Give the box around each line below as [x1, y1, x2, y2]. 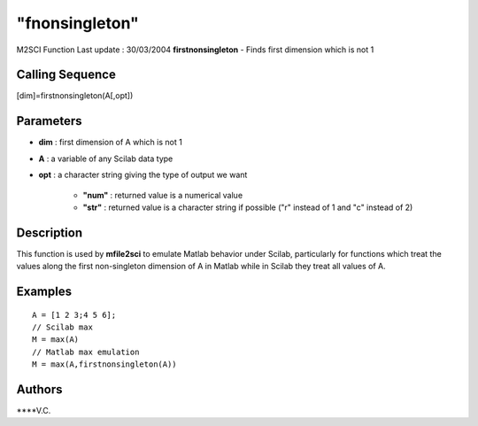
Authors [16, 382, 63, 397]
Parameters [16, 113, 82, 128]
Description [16, 225, 83, 240]
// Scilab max [32, 322, 93, 332]
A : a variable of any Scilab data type [38, 153, 173, 164]
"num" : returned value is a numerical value [82, 190, 243, 200]
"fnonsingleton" [16, 13, 139, 33]
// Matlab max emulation [32, 346, 140, 357]
